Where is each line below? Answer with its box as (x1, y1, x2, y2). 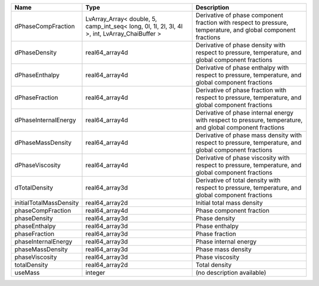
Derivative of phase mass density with (196, 131, 302, 139)
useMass (14, 269, 40, 277)
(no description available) (196, 269, 266, 277)
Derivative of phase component (196, 11, 284, 19)
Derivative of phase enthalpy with (196, 64, 289, 71)
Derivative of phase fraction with (196, 86, 287, 94)
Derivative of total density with (196, 176, 281, 184)
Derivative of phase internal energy (196, 109, 294, 116)
